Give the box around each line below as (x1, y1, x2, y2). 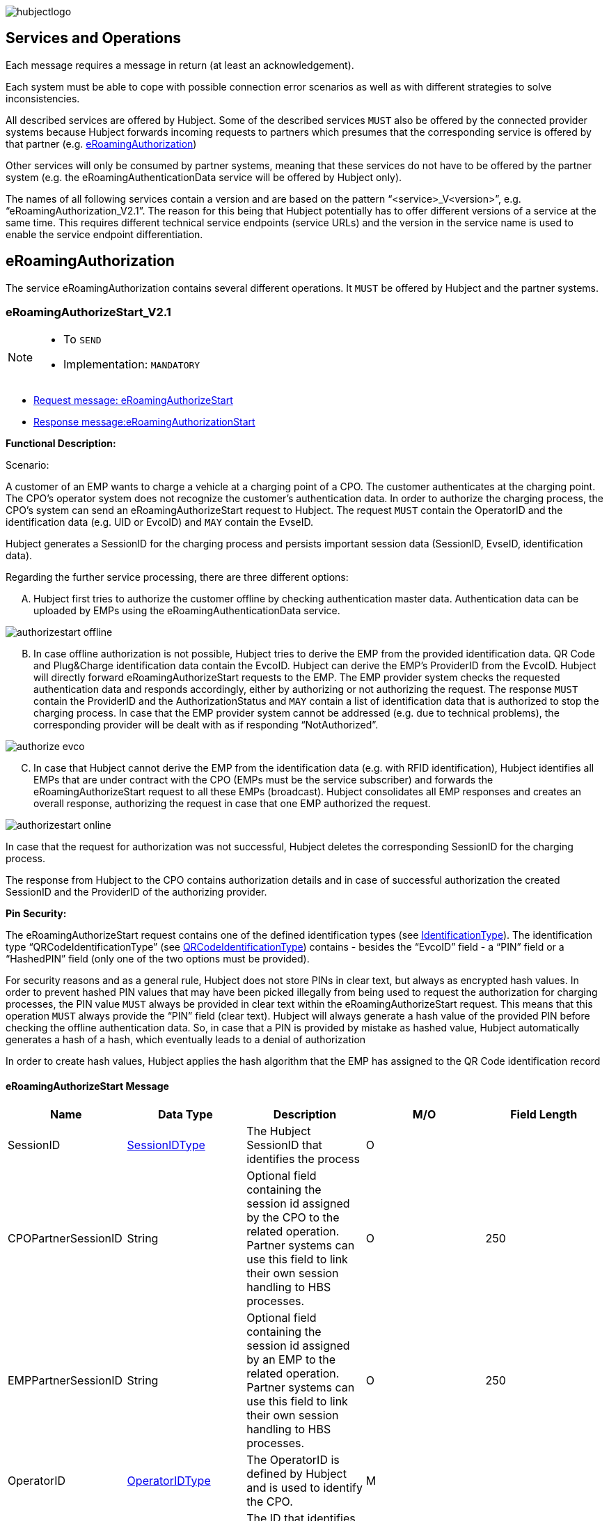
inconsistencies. (6, 92, 80, 104)
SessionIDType (127, 1137, 205, 1152)
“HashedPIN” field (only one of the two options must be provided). (6, 953, 310, 965)
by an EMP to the (246, 1352, 336, 1366)
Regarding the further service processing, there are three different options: (6, 571, 349, 584)
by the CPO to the (246, 1210, 340, 1224)
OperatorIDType (127, 1473, 211, 1488)
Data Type (157, 1107, 213, 1121)
